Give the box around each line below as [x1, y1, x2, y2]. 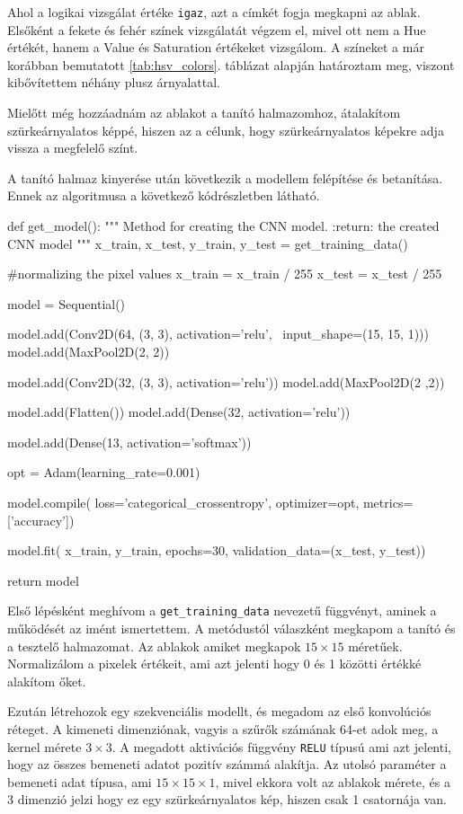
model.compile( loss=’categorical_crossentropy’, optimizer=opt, [7, 492, 360, 511]
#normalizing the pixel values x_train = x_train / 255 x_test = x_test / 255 [7, 264, 442, 283]
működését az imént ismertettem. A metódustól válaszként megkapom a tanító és [7, 618, 456, 637]
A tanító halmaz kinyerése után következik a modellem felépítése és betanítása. [7, 168, 443, 187]
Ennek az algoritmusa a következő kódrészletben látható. [7, 186, 320, 205]
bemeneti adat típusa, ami [7, 772, 152, 791]
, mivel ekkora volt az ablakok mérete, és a [215, 772, 450, 791]
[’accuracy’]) [7, 510, 75, 529]
